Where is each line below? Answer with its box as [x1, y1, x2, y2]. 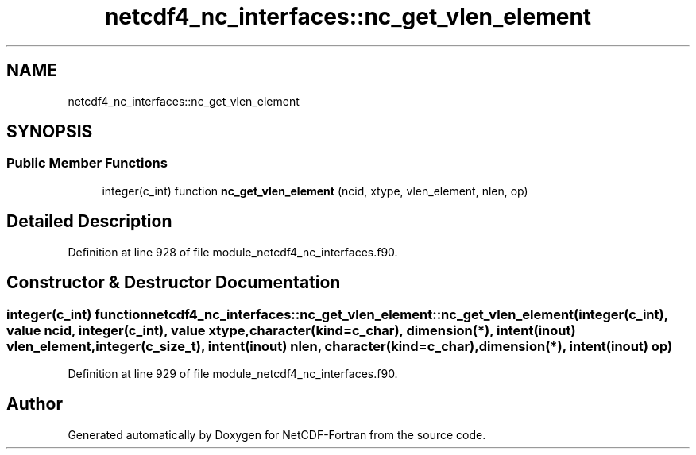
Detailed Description [6, 211, 172, 232]
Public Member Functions [6, 155, 168, 172]
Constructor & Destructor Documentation [6, 272, 341, 293]
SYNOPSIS [6, 121, 93, 142]
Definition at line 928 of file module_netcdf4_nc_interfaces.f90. [68, 245, 398, 259]
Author [6, 394, 63, 415]
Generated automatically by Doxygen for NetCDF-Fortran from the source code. [68, 427, 486, 442]
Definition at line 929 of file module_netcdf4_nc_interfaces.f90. [68, 366, 398, 380]
